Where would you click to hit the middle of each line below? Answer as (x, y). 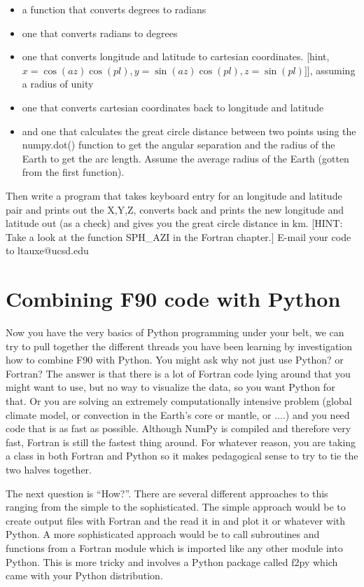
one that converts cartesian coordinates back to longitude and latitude (173, 107)
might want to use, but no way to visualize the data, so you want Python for (170, 387)
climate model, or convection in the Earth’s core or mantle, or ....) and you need (178, 414)
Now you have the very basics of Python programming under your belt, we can (175, 332)
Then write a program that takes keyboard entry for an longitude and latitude (174, 195)
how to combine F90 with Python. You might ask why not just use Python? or (175, 360)
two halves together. (49, 469)
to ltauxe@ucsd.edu (47, 250)
